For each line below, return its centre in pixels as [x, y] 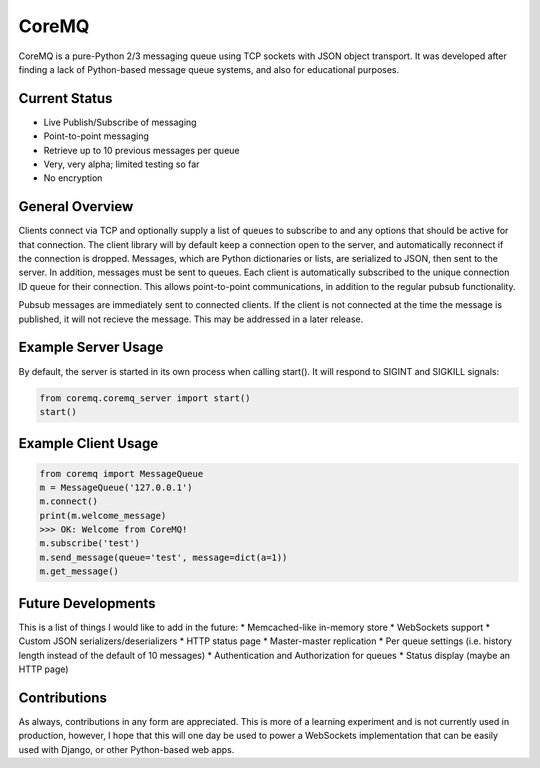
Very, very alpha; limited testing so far [121, 164]
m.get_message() [79, 571]
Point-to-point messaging [96, 136]
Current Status [65, 98]
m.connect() [69, 501]
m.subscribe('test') [89, 543]
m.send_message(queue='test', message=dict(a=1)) [163, 557]
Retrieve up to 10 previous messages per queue [141, 150]
